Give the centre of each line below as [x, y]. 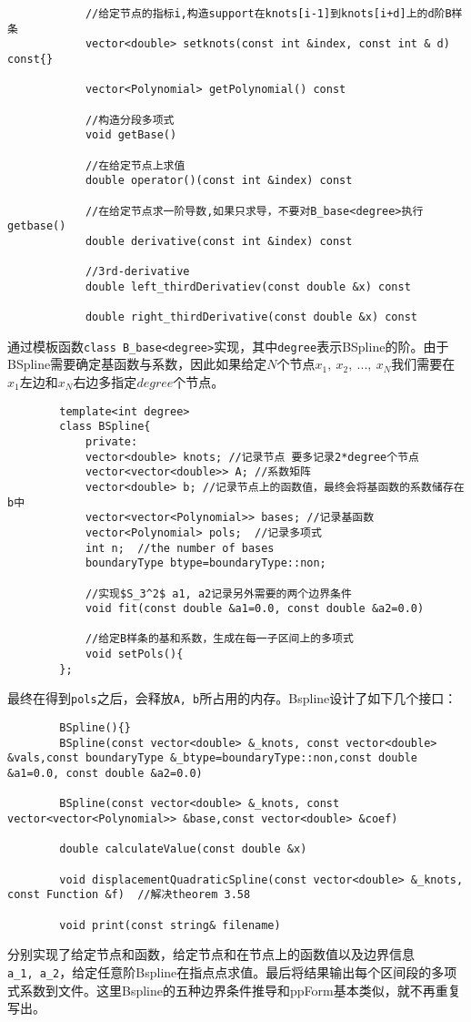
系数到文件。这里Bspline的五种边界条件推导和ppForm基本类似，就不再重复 [240, 990]
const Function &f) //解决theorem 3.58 [129, 895]
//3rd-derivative [137, 272]
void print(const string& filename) [170, 925]
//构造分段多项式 [130, 120]
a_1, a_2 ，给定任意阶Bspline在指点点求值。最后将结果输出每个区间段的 [220, 971]
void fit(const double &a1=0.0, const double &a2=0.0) [255, 609]
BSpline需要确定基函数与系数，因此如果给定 [137, 364]
